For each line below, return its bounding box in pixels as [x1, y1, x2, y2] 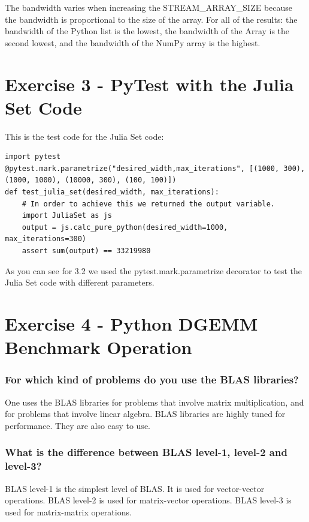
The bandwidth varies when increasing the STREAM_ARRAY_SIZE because [5, 1, 293, 13]
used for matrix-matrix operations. [5, 505, 132, 518]
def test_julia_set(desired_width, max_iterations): [5, 188, 219, 197]
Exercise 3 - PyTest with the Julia [5, 71, 294, 96]
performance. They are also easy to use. [5, 419, 150, 431]
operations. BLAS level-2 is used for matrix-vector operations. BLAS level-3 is [5, 494, 292, 506]
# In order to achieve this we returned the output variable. [22, 199, 275, 208]
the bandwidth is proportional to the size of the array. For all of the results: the [5, 13, 298, 25]
